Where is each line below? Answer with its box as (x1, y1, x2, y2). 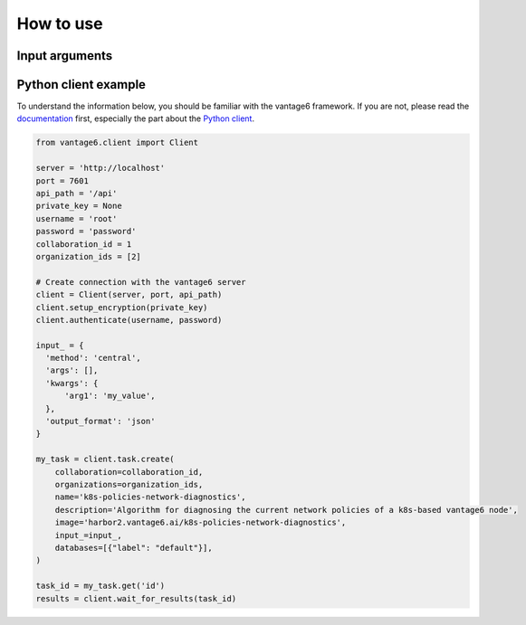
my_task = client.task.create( (35, 454, 176, 465)
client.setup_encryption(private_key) (35, 302, 208, 312)
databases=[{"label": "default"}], (54, 543, 213, 553)
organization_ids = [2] (35, 251, 142, 261)
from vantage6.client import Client (35, 137, 199, 148)
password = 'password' (35, 226, 137, 237)
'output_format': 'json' (45, 416, 156, 427)
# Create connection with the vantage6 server (35, 277, 246, 287)
